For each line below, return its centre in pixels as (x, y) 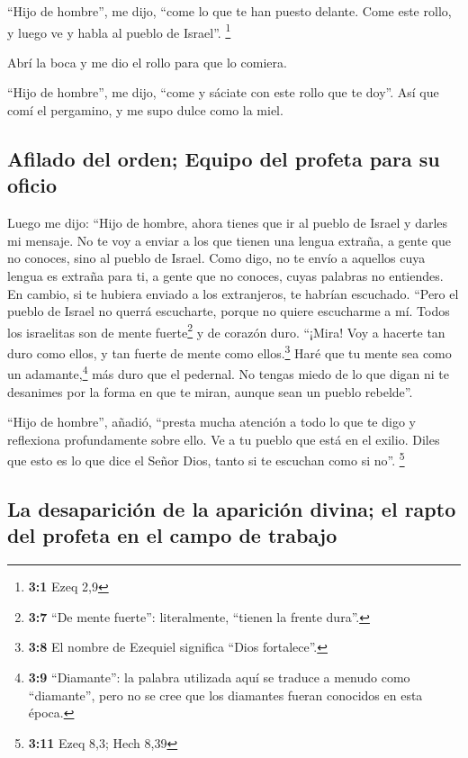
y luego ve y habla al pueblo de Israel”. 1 (119, 31)
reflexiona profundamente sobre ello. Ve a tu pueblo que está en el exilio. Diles (224, 439)
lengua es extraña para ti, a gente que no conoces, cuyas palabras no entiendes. (225, 275)
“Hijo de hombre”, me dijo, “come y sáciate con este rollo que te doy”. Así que (223, 92)
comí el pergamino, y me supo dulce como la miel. (145, 110)
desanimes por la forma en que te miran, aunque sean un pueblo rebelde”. (210, 391)
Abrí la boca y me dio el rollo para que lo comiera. (147, 62)
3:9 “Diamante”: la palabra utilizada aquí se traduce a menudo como (219, 677)
